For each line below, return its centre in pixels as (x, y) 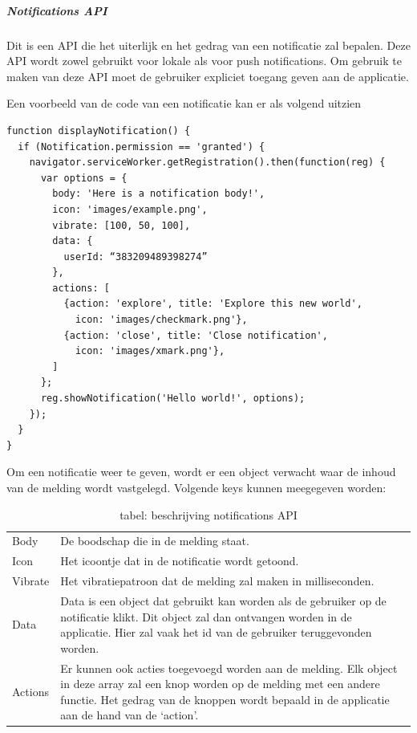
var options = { (84, 178)
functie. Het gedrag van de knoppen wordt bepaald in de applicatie (225, 699)
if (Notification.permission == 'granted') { (142, 147)
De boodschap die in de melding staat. (155, 541)
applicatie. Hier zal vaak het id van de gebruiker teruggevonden (216, 632)
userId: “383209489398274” (136, 257)
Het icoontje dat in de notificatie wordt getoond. (180, 561)
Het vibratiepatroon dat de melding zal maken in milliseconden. (217, 581)
